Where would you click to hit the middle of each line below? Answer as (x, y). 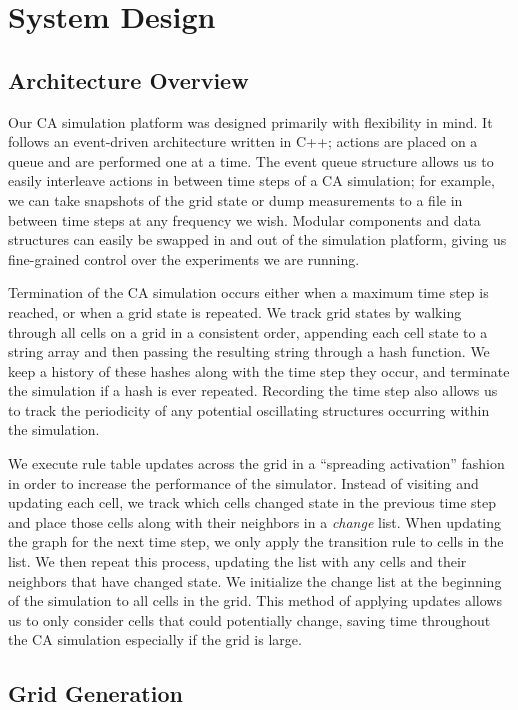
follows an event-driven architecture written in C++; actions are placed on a (243, 141)
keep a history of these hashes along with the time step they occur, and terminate (259, 370)
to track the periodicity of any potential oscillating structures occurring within (249, 409)
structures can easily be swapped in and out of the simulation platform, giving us (257, 239)
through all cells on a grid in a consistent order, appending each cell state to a (248, 331)
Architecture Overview (128, 79)
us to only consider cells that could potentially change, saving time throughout (249, 619)
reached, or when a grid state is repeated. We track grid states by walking (235, 311)
